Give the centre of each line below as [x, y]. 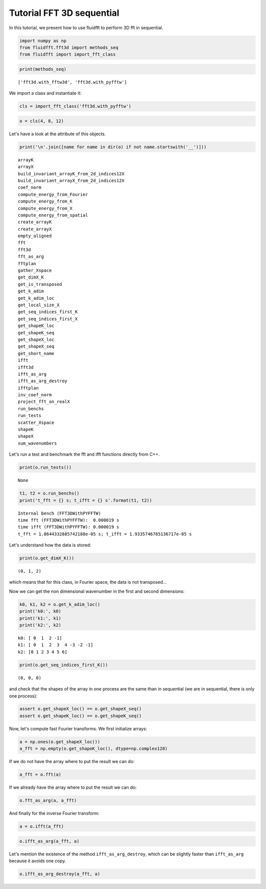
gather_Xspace [35, 271]
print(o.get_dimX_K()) [47, 558]
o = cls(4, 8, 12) [42, 121]
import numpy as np [43, 40]
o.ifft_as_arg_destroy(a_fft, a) [60, 874]
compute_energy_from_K [45, 202]
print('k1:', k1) [40, 618]
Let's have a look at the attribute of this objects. [57, 134]
